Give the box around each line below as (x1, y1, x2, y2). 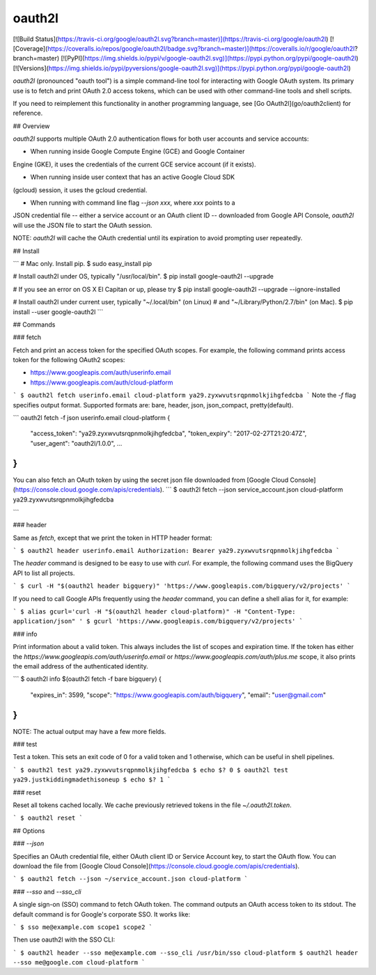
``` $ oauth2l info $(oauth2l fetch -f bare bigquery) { (13, 675, 162, 683)
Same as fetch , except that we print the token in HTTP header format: (13, 533, 212, 542)
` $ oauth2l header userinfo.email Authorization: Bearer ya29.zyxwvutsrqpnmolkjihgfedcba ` (13, 547, 340, 555)
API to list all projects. (13, 568, 75, 577)
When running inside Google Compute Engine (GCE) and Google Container (30, 147, 245, 156)
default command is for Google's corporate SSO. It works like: (13, 910, 191, 919)
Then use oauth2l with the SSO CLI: (13, 935, 115, 944)
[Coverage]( (13, 44, 48, 52)
